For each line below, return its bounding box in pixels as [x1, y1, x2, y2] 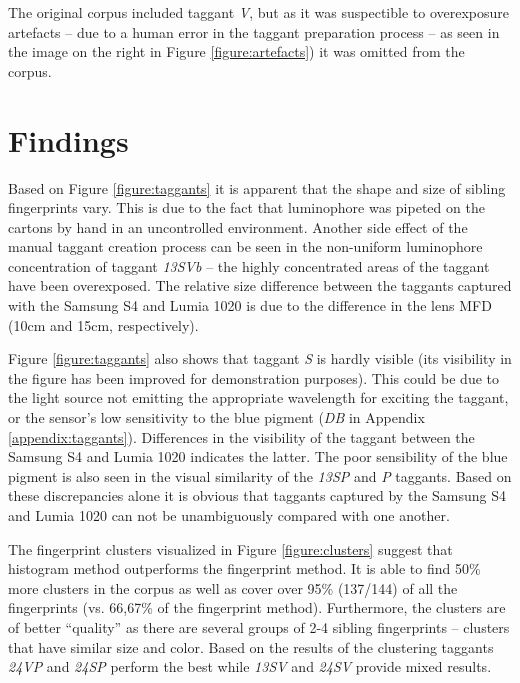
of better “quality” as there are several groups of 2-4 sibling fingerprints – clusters [8, 616, 510, 637]
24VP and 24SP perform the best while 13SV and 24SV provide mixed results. [8, 656, 492, 677]
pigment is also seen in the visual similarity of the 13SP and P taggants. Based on [8, 465, 512, 486]
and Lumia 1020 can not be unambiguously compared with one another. [8, 505, 450, 525]
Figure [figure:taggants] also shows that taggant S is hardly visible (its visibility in [8, 348, 512, 369]
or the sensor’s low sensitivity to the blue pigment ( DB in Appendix [8, 407, 425, 428]
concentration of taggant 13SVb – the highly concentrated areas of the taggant [8, 255, 490, 276]
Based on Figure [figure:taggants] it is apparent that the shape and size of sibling [8, 177, 506, 198]
